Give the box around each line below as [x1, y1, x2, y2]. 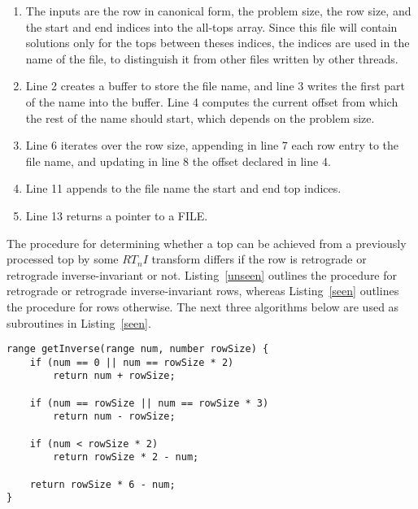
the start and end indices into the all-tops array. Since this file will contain [25, 18, 398, 35]
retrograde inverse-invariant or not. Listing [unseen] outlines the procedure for [7, 266, 398, 283]
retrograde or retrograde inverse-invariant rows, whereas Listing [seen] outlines [7, 282, 399, 299]
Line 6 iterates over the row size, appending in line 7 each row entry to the [25, 137, 399, 154]
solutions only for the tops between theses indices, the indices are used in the [25, 34, 410, 51]
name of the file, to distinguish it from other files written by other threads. [25, 50, 398, 67]
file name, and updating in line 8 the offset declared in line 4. [25, 152, 331, 169]
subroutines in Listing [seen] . [7, 314, 151, 331]
